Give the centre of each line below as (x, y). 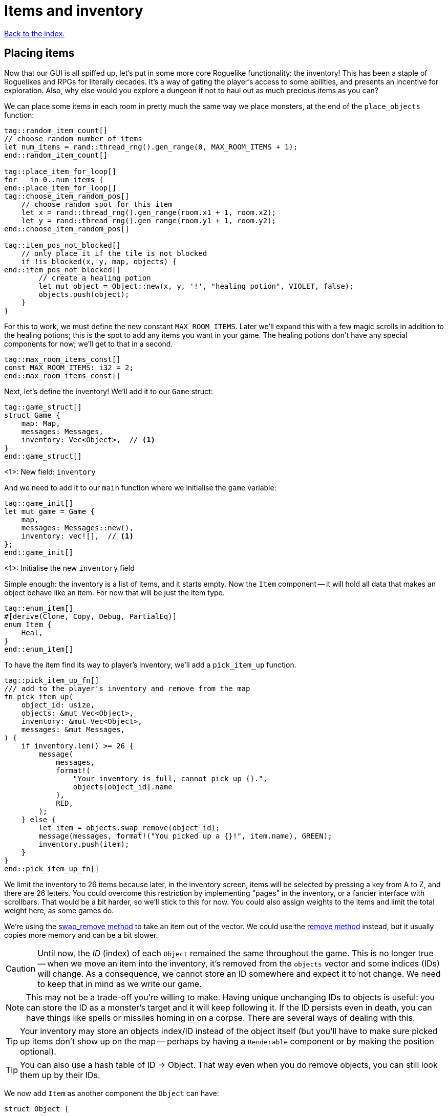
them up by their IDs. (60, 1075)
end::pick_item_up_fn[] (52, 868)
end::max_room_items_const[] (62, 375)
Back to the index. (35, 33)
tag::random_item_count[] (56, 130)
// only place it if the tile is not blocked (114, 253)
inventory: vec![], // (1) (77, 536)
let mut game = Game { (50, 511)
